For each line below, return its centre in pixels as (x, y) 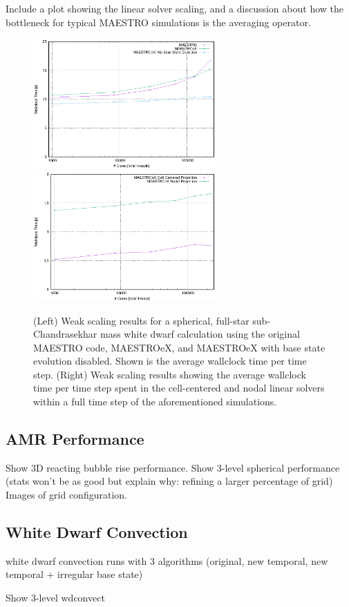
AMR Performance (75, 439)
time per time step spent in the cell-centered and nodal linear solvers (179, 388)
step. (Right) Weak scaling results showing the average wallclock (170, 374)
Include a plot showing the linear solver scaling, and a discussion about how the (174, 8)
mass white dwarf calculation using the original (200, 334)
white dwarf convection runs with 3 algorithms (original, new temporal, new (167, 560)
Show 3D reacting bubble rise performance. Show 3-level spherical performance (173, 467)
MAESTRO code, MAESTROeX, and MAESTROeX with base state (179, 347)
